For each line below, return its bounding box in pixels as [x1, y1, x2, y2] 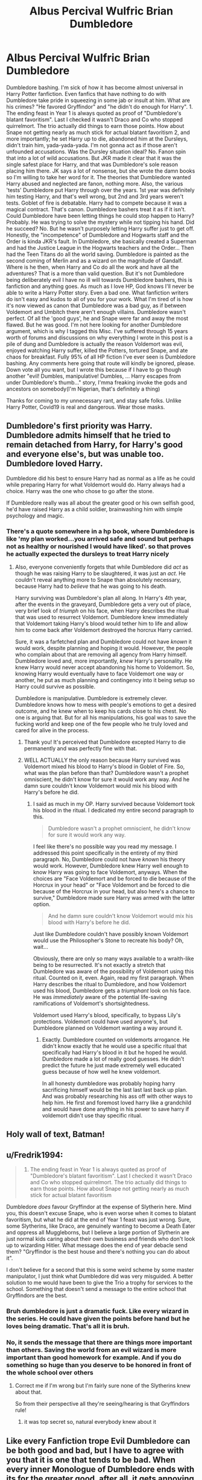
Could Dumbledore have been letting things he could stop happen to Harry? [6, 212, 195, 219]
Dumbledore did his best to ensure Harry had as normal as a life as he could [6, 474, 195, 482]
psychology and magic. [6, 512, 65, 519]
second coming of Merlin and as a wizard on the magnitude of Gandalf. [6, 257, 183, 264]
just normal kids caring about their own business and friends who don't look [6, 1236, 195, 1243]
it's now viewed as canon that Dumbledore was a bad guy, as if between [6, 302, 187, 309]
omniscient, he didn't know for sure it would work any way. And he [24, 776, 190, 783]
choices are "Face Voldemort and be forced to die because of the [33, 875, 196, 882]
